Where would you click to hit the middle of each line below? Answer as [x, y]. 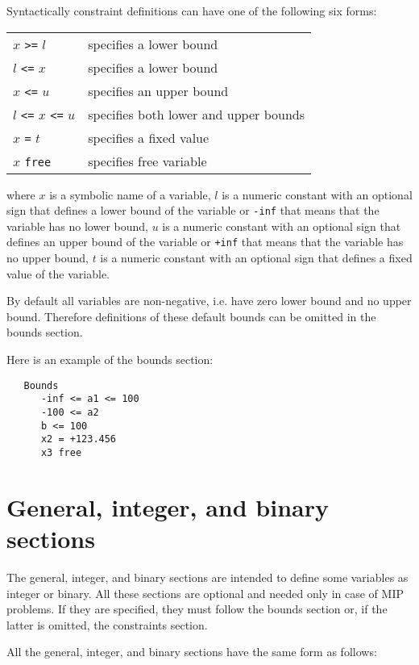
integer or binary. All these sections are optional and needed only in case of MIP [205, 593]
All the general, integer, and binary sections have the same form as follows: [192, 652]
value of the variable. [58, 273]
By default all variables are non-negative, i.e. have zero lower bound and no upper [209, 301]
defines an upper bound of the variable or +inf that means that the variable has [205, 242]
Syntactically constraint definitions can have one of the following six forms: [192, 10]
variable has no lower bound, [77, 226]
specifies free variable [147, 161]
